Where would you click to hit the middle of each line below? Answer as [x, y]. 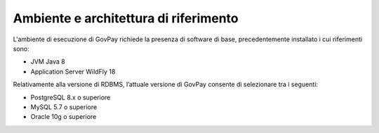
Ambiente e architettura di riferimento [126, 18]
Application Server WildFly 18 [73, 71]
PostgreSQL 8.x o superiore [71, 97]
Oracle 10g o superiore [64, 117]
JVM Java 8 [48, 62]
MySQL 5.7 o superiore [64, 107]
